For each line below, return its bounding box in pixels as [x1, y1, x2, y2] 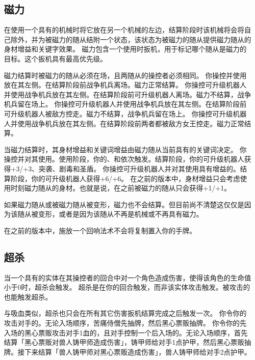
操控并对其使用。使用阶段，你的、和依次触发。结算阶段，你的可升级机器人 [4, 154, 244, 164]
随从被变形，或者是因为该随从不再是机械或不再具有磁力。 [17, 209, 203, 219]
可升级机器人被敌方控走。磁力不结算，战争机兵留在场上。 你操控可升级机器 [4, 108, 247, 118]
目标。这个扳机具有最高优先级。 [4, 53, 107, 63]
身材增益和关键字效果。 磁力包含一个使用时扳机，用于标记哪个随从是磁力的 [4, 44, 247, 54]
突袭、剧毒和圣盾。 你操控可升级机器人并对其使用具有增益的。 [38, 163, 240, 173]
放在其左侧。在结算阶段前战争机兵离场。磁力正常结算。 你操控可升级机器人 [4, 80, 247, 90]
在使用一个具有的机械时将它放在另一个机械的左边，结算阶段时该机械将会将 [4, 25, 244, 35]
